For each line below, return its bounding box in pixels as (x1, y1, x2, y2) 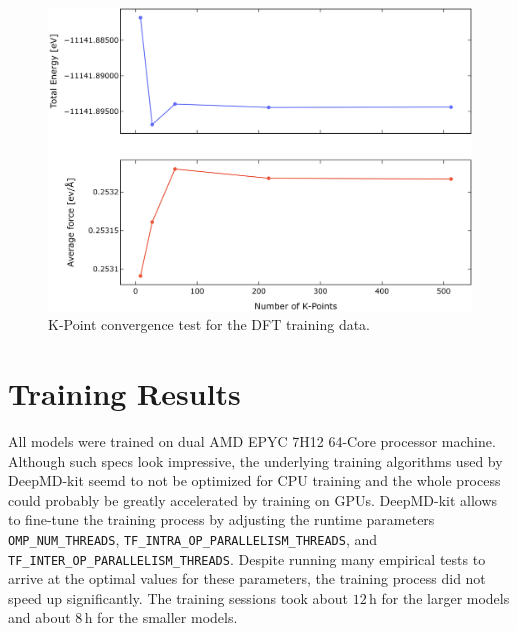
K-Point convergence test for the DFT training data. (48, 314, 370, 335)
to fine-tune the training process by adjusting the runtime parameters (8, 509, 435, 530)
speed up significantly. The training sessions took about (8, 587, 349, 608)
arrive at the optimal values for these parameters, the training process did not (8, 568, 486, 589)
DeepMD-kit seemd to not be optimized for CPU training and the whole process (8, 470, 501, 491)
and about (8, 607, 71, 628)
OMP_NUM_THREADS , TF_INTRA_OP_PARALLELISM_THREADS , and (8, 528, 377, 549)
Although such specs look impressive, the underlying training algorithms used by (8, 450, 503, 471)
